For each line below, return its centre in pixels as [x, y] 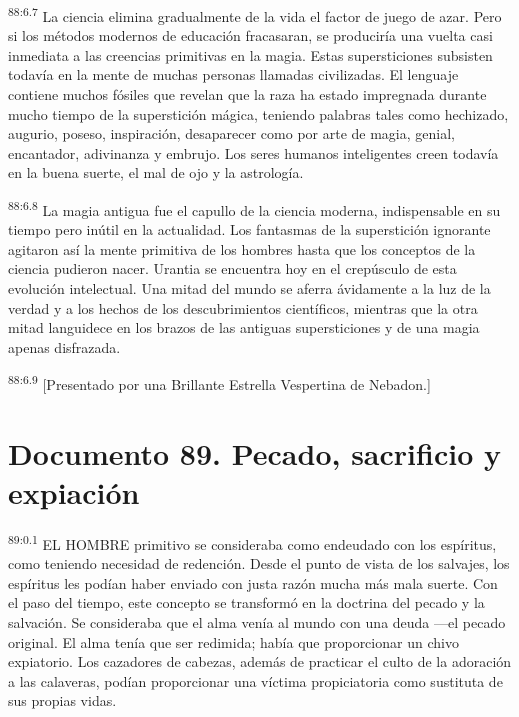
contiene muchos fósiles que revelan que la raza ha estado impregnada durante [247, 94]
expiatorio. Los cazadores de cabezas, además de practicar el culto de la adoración [260, 661]
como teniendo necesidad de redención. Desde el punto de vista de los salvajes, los [259, 563]
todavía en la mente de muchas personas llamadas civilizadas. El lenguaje [233, 74]
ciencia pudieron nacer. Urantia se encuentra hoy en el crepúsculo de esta [232, 268]
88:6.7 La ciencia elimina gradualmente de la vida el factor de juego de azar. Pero [255, 14]
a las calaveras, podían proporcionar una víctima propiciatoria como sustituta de [255, 680]
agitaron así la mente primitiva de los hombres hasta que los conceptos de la [242, 248]
